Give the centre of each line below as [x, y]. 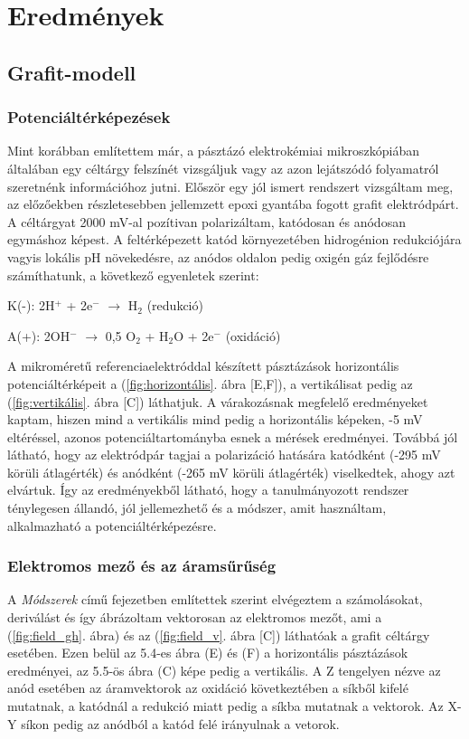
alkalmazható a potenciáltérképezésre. [112, 525]
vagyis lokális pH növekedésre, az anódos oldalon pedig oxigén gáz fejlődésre [218, 256]
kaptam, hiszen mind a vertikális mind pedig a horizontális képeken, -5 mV [215, 419]
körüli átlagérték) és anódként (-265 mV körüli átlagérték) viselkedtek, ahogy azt [231, 472]
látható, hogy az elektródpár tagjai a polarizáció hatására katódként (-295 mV [224, 455]
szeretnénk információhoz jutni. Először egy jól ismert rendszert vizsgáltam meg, [230, 186]
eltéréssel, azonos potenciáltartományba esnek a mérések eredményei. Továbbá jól [233, 436]
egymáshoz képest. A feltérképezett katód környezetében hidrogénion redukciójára [234, 239]
